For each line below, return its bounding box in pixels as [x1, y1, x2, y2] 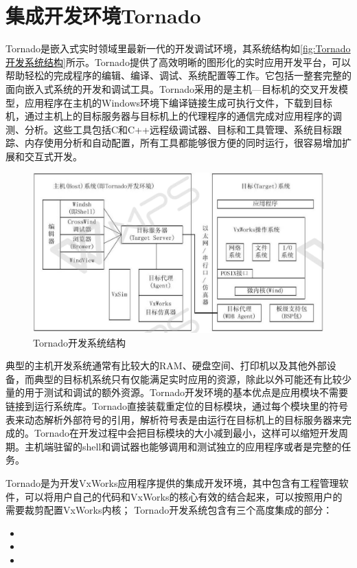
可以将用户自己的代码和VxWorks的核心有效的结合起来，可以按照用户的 [24, 489, 343, 503]
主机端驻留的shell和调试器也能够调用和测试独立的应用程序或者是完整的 [24, 439, 342, 453]
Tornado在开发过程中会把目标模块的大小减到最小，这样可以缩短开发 [34, 426, 338, 440]
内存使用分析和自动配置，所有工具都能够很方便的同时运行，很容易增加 [24, 135, 342, 150]
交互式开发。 [24, 149, 82, 163]
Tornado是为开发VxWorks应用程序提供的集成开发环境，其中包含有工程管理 [5, 475, 339, 490]
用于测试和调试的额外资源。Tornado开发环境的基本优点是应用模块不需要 [24, 385, 348, 400]
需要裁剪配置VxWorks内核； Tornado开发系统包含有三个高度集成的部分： [5, 503, 333, 517]
